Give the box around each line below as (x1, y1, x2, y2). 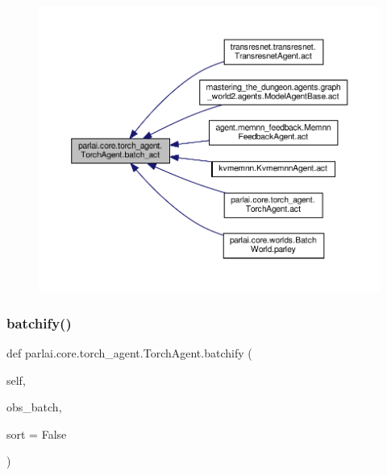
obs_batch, (6, 399, 62, 415)
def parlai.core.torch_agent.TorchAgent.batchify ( (6, 345, 252, 361)
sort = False (6, 425, 67, 442)
